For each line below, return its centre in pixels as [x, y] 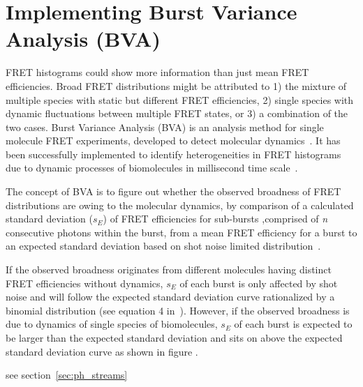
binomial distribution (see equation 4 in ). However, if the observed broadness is [178, 310]
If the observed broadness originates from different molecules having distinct [169, 270]
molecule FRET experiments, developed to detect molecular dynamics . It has [173, 141]
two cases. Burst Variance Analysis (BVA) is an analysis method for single [165, 127]
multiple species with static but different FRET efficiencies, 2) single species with [180, 99]
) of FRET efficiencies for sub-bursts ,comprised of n [215, 219]
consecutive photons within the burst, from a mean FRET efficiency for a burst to [181, 232]
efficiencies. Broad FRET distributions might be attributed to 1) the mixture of [176, 85]
